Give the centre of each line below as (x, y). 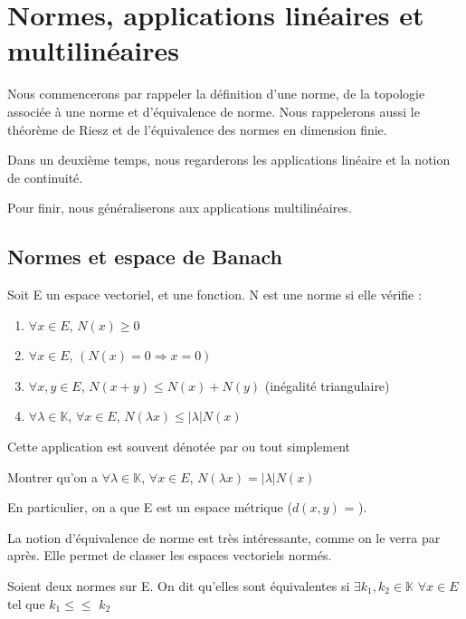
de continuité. (45, 177)
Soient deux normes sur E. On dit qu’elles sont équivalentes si (179, 586)
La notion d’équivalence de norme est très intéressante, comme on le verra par (224, 537)
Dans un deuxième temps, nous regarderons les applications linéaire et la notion (229, 160)
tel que (26, 603)
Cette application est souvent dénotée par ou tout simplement (179, 447)
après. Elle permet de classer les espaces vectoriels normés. (170, 555)
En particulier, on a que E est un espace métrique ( (150, 507)
